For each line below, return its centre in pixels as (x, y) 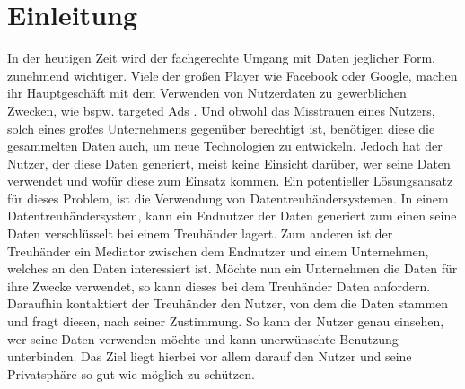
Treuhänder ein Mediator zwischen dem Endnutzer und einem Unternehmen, (218, 251)
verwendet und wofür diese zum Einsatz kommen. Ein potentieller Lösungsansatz (230, 181)
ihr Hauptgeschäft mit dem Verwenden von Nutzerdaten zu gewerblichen (207, 93)
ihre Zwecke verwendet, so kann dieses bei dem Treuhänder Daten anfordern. (219, 285)
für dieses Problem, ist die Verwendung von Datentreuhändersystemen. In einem (228, 198)
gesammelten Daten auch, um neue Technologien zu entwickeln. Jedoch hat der (225, 146)
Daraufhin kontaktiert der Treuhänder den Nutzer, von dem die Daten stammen (228, 303)
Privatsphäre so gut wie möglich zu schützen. (131, 373)
